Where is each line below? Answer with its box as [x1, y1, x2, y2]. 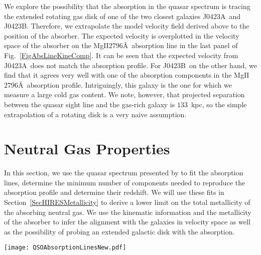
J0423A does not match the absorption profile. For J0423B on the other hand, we [4, 60, 257, 70]
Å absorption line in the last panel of [122, 40, 238, 51]
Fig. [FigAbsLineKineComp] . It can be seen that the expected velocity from [4, 50, 238, 60]
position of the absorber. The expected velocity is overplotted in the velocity [4, 30, 239, 41]
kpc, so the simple [191, 99, 247, 109]
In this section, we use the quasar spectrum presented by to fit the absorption [4, 167, 243, 178]
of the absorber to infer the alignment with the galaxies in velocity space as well [4, 216, 250, 227]
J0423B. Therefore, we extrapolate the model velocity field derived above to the [4, 21, 249, 31]
